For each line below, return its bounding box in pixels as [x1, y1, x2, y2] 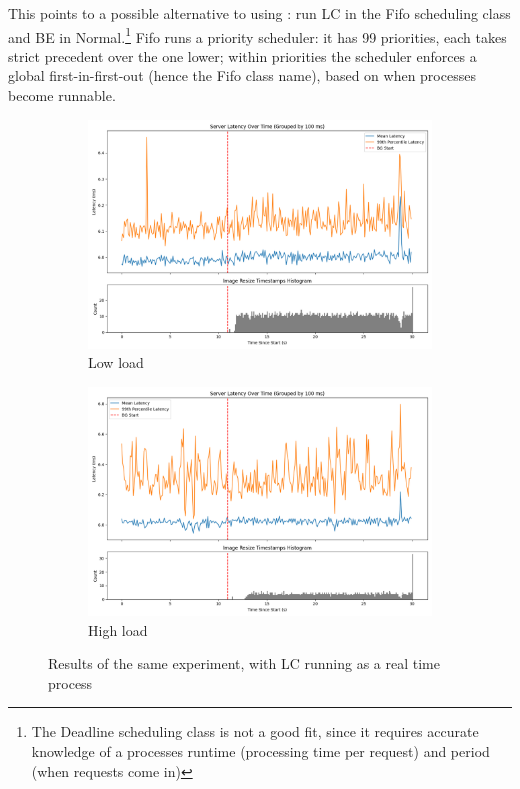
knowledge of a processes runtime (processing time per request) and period [31, 741, 490, 761]
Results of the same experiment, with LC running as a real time [48, 653, 440, 674]
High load [88, 619, 148, 640]
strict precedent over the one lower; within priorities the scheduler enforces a [8, 45, 477, 66]
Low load [88, 352, 144, 373]
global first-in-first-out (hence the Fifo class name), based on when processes [8, 65, 476, 86]
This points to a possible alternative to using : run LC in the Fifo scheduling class [8, 3, 511, 23]
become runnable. [8, 85, 116, 106]
